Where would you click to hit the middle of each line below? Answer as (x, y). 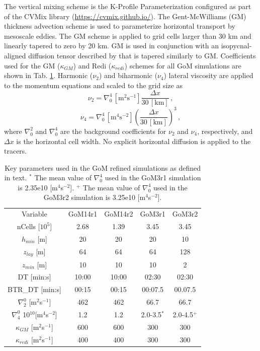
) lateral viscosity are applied (208, 75)
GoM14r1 (83, 214)
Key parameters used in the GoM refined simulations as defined (103, 167)
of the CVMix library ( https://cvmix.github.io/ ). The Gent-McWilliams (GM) (125, 16)
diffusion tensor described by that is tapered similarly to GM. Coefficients (142, 55)
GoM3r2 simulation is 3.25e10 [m (95, 197)
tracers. (16, 151)
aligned (15, 55)
